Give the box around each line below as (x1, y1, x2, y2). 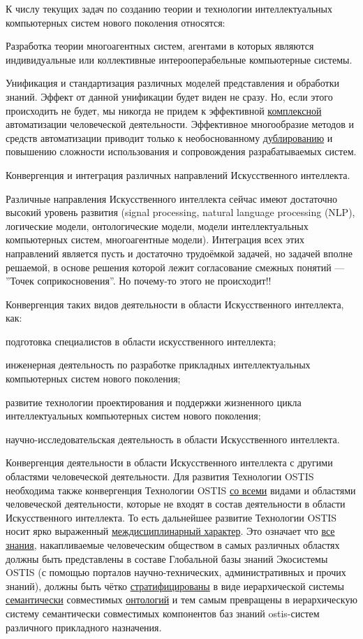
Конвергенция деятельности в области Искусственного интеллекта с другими (6, 455, 333, 470)
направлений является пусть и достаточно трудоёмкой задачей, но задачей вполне (6, 245, 353, 260)
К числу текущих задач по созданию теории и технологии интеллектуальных (6, 1, 333, 15)
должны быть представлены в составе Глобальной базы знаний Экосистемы (6, 551, 328, 566)
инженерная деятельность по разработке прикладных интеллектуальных (6, 357, 311, 372)
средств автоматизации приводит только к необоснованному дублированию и (6, 130, 333, 145)
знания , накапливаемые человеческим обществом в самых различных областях (6, 538, 340, 552)
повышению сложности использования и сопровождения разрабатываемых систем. (6, 144, 357, 159)
